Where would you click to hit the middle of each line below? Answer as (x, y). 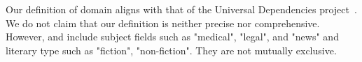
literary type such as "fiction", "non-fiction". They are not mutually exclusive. (171, 50)
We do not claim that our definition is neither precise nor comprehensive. (163, 23)
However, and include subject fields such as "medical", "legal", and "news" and (172, 37)
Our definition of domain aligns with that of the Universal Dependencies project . (181, 9)
